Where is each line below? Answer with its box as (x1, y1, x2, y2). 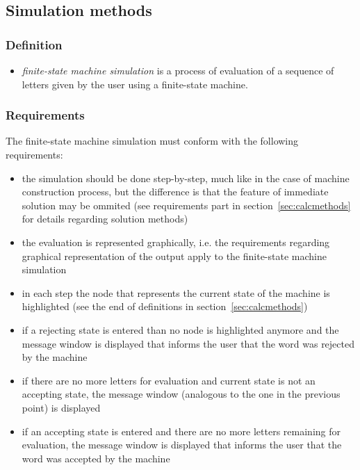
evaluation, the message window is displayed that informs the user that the (22, 437, 342, 452)
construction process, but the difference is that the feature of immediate (22, 184, 329, 199)
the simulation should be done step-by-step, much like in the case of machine (22, 170, 350, 185)
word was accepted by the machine (22, 451, 170, 465)
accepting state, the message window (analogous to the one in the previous (22, 387, 341, 401)
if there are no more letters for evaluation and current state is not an (22, 373, 316, 387)
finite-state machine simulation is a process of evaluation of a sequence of (22, 63, 334, 77)
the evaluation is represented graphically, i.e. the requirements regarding (22, 234, 330, 249)
